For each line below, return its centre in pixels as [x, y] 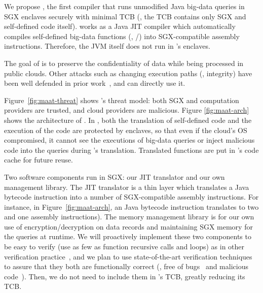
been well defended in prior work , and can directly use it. [95, 83]
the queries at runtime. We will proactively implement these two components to [128, 236]
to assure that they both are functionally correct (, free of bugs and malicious [126, 266]
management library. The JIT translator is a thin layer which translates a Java [127, 187]
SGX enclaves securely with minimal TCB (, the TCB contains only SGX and [125, 16]
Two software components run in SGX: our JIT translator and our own [115, 176]
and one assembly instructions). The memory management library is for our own [129, 217]
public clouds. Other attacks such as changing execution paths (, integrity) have [128, 73]
